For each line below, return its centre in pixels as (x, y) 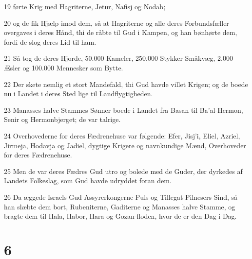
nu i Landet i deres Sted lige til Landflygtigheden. (78, 94)
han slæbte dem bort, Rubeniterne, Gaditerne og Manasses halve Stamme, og (120, 206)
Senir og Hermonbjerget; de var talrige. (62, 119)
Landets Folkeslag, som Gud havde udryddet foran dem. (88, 181)
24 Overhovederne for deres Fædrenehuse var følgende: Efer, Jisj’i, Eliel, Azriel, (122, 135)
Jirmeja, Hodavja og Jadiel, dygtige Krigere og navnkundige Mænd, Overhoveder (125, 145)
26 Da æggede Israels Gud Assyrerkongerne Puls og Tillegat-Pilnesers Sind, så (121, 197)
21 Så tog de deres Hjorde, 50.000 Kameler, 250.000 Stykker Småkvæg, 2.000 (118, 58)
